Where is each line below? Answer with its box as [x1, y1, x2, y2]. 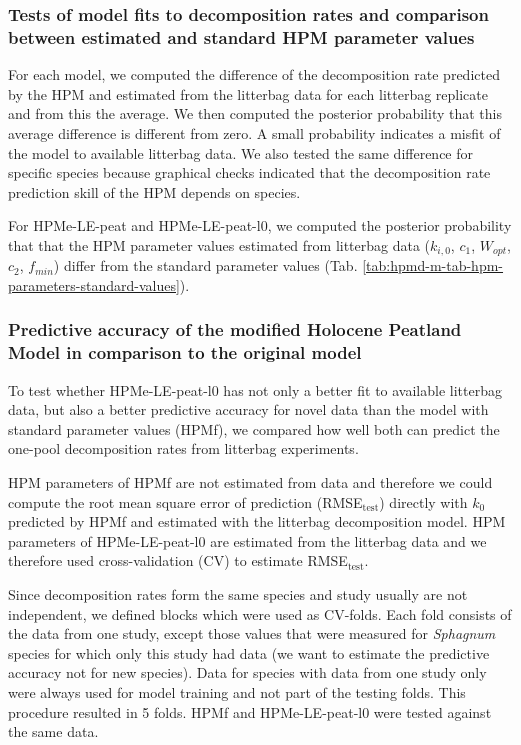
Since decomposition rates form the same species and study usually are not [8, 584, 468, 605]
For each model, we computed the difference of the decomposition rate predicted [8, 64, 500, 85]
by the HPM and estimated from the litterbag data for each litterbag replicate [8, 83, 488, 104]
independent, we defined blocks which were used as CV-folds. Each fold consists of [8, 603, 512, 624]
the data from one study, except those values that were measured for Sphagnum [8, 623, 496, 644]
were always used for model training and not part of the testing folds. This [8, 681, 466, 702]
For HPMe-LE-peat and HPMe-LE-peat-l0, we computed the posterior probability [8, 215, 512, 236]
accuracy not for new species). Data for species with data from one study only [8, 662, 487, 683]
